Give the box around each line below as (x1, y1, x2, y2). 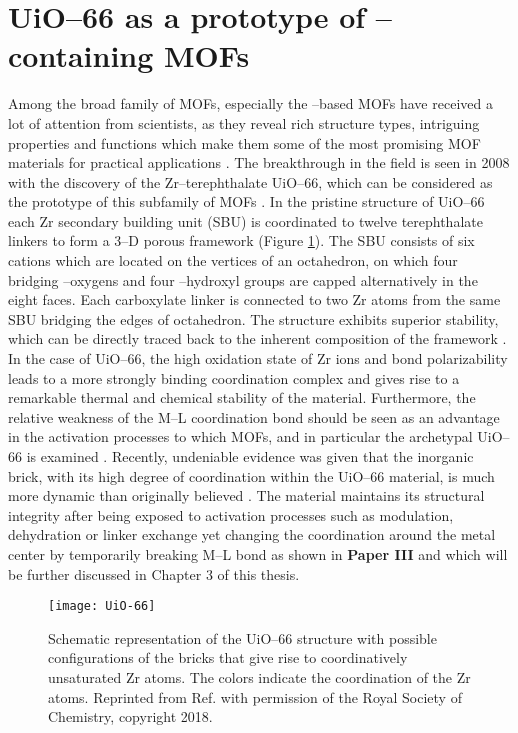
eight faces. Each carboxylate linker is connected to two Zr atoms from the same (8, 289, 501, 310)
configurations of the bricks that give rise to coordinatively (48, 647, 408, 668)
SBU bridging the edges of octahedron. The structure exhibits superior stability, (8, 308, 499, 329)
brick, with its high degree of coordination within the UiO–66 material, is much (8, 465, 495, 486)
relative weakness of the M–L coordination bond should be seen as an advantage (8, 406, 500, 427)
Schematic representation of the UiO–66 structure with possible (48, 627, 437, 648)
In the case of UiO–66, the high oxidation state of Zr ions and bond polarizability (8, 348, 508, 369)
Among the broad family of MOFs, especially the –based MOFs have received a (8, 93, 493, 114)
